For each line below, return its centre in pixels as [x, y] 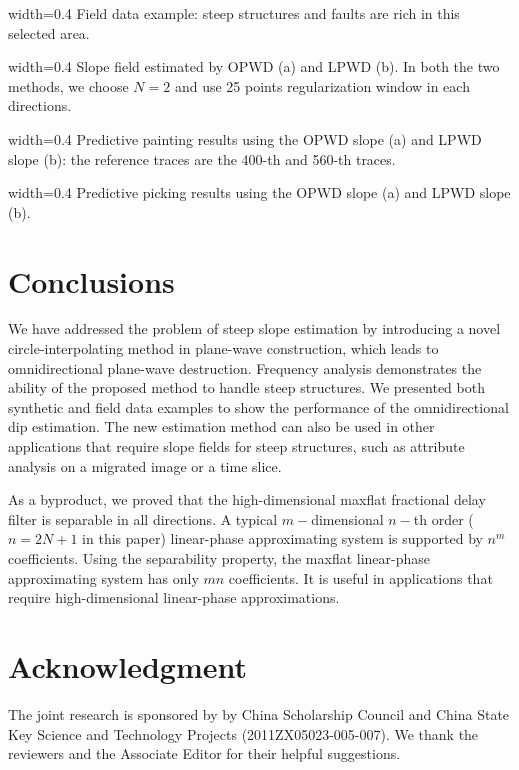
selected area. [49, 32]
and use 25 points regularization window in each [322, 85]
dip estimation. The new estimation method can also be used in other [221, 426]
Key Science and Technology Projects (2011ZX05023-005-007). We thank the [243, 733]
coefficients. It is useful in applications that [360, 577]
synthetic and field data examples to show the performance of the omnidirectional [258, 406]
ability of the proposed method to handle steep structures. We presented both [246, 387]
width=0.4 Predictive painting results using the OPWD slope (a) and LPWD [245, 138]
